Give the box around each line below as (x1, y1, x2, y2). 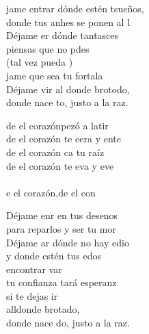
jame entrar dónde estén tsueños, (6, 1, 144, 15)
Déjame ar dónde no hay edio (6, 235, 129, 249)
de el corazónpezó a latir (6, 118, 109, 132)
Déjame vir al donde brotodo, (6, 81, 130, 96)
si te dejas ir (6, 288, 58, 303)
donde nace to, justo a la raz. (6, 95, 128, 110)
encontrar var (6, 261, 62, 276)
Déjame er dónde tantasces (6, 28, 119, 42)
